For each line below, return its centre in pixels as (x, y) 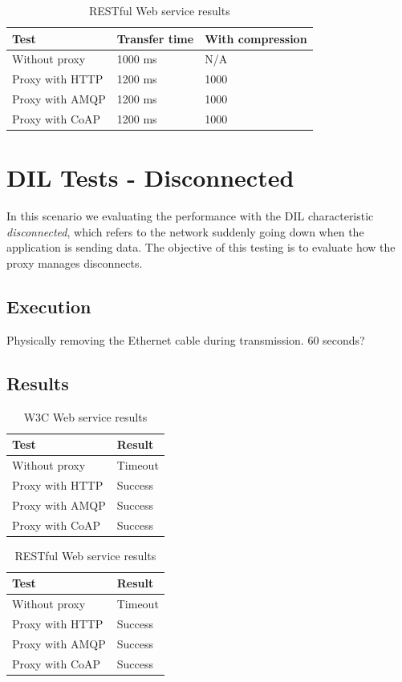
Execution (49, 306)
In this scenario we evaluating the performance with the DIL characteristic (190, 216)
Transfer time (155, 38)
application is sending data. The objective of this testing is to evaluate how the (201, 247)
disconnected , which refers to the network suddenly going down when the (185, 231)
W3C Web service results (85, 416)
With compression (256, 38)
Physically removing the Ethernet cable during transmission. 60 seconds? (186, 339)
